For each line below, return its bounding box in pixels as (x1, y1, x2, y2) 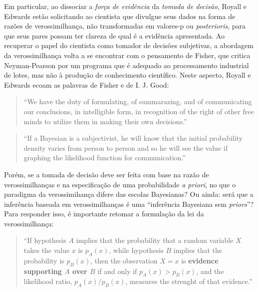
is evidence (181, 255, 219, 265)
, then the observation (90, 255, 158, 265)
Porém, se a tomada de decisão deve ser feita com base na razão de (4, 169, 209, 179)
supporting (23, 265, 62, 276)
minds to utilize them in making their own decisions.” (23, 116, 187, 126)
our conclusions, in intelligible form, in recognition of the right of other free (23, 106, 254, 116)
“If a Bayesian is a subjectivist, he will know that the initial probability (23, 133, 243, 143)
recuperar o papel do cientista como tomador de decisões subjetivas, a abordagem (4, 40, 254, 51)
